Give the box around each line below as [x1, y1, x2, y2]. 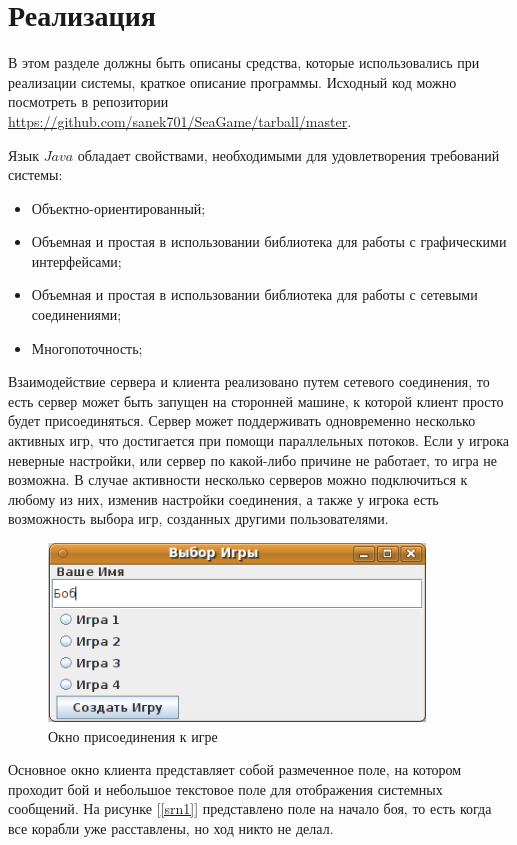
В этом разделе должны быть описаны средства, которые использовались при [8, 52, 480, 73]
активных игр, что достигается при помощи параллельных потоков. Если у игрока [8, 430, 510, 451]
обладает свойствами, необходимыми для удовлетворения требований [77, 144, 500, 165]
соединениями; [31, 304, 122, 325]
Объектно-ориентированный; [31, 197, 206, 218]
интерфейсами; [31, 250, 122, 271]
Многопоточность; [31, 337, 143, 358]
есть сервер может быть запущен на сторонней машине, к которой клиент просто [8, 390, 504, 411]
